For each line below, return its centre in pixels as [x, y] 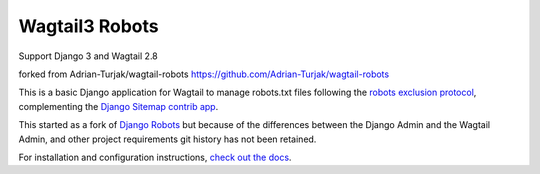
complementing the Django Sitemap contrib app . [118, 106]
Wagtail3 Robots [88, 26]
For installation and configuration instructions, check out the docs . [155, 157]
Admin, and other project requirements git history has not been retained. [167, 139]
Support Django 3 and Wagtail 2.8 [88, 56]
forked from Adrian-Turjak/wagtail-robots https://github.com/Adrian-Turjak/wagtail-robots [204, 74]
